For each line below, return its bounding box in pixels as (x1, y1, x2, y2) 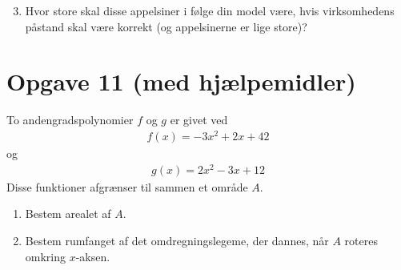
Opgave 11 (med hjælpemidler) (6, 65, 356, 98)
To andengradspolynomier (6, 111, 134, 128)
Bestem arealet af (25, 205, 111, 222)
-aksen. (75, 248, 110, 264)
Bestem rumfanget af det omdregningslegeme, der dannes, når (25, 232, 329, 248)
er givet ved (170, 111, 228, 128)
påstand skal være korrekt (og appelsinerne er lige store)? (25, 18, 307, 34)
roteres (344, 232, 378, 248)
